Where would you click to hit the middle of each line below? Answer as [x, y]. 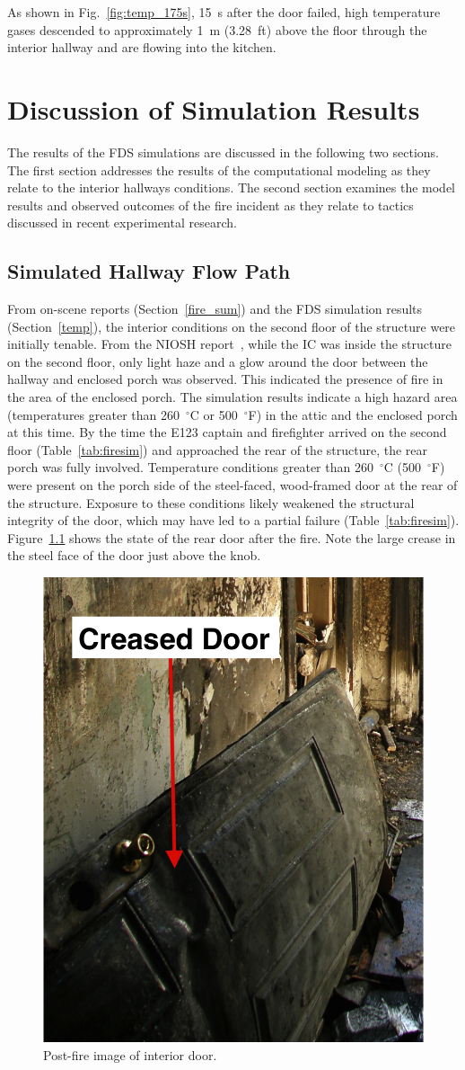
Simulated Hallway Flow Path [149, 271]
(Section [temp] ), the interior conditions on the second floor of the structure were [232, 326]
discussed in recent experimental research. [122, 223]
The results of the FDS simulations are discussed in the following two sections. [224, 152]
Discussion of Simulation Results [214, 108]
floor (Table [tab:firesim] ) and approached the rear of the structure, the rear [218, 449]
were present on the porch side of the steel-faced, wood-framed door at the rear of [232, 485]
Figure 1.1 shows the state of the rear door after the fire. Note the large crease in [232, 537]
